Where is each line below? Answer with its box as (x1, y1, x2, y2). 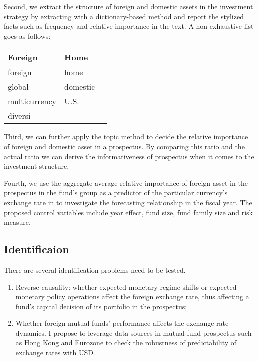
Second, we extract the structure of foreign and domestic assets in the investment (4, 1, 253, 11)
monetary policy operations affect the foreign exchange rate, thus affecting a (15, 291, 249, 302)
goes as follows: (4, 30, 51, 41)
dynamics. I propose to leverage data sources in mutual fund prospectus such (15, 327, 252, 338)
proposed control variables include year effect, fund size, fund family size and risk (4, 207, 253, 217)
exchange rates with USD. (15, 347, 95, 358)
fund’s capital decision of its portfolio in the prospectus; (15, 301, 187, 311)
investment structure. (4, 161, 69, 171)
